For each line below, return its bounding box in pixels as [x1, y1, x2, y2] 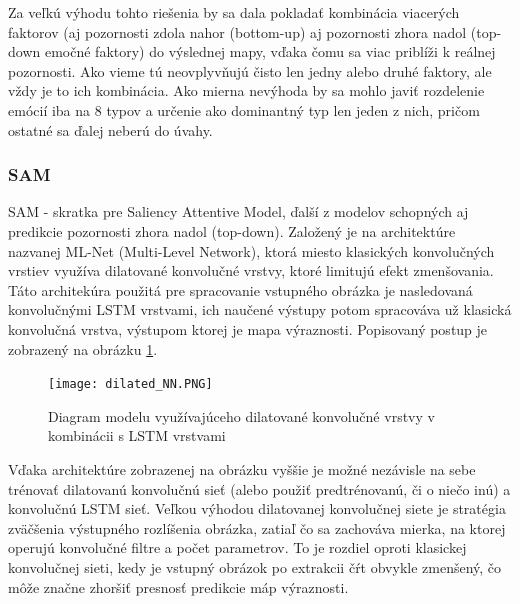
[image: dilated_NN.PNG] [48, 377, 213, 392]
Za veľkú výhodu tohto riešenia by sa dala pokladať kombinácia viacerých [8, 2, 460, 22]
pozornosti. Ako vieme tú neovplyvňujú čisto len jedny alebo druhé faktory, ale [8, 60, 492, 81]
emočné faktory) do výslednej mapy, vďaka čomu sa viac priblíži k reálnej [44, 41, 496, 62]
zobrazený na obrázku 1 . [8, 338, 158, 359]
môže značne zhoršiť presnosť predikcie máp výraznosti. [8, 576, 349, 597]
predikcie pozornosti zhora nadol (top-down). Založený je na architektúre [8, 220, 456, 241]
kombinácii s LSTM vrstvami [48, 425, 226, 446]
